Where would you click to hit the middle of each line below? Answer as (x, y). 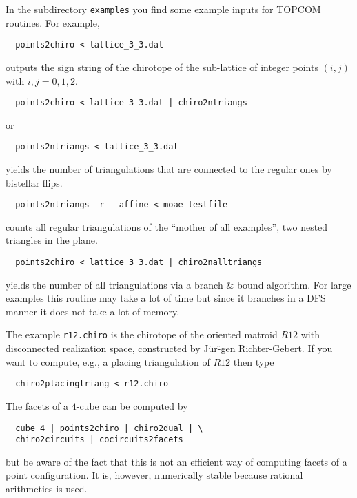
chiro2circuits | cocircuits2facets (99, 440)
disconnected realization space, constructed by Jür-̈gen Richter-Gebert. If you (169, 348)
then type (254, 361)
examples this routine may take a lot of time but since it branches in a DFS (166, 298)
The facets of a (37, 405)
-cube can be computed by (132, 405)
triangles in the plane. (52, 240)
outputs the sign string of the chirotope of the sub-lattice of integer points (162, 66)
